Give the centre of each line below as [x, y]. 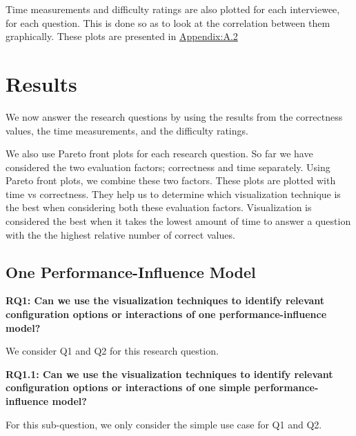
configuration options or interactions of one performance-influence [166, 314]
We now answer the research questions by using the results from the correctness [174, 116]
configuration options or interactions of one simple [128, 387]
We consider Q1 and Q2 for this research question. [112, 351]
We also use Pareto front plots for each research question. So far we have [159, 153]
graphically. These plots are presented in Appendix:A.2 [122, 36]
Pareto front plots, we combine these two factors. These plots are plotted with [171, 180]
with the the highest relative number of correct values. [120, 234]
